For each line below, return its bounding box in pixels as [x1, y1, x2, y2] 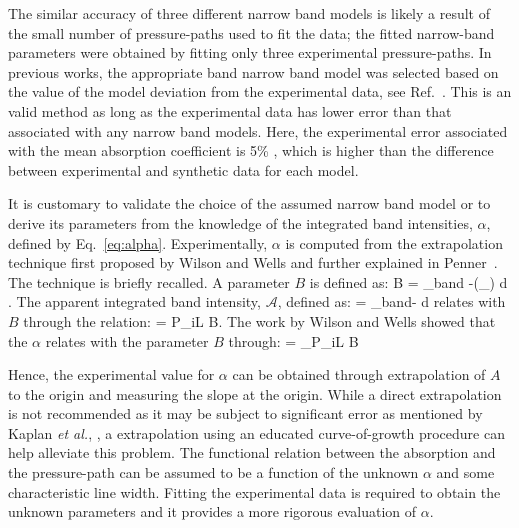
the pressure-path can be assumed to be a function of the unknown [8, 462, 419, 483]
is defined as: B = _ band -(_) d [309, 271, 508, 292]
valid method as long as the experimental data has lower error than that [8, 100, 452, 121]
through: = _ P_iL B [228, 330, 359, 351]
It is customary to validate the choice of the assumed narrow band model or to [8, 193, 491, 214]
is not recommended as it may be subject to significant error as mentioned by [8, 403, 483, 424]
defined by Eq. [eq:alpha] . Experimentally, [8, 232, 268, 253]
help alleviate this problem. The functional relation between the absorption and [8, 442, 496, 463]
